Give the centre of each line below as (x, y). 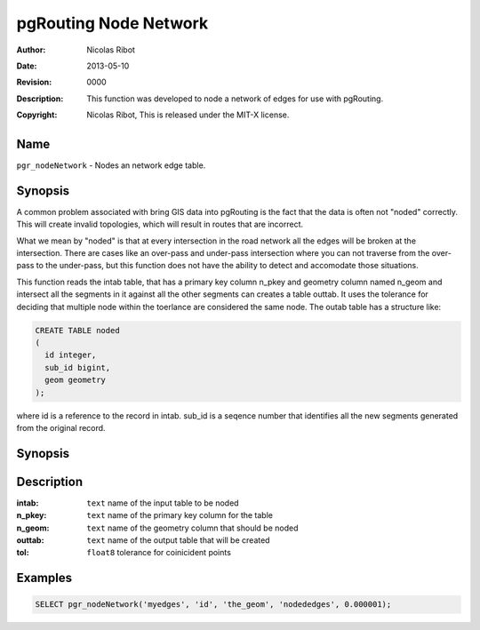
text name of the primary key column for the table (180, 515)
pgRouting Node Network (112, 23)
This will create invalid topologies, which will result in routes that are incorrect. (160, 224)
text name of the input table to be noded (163, 503)
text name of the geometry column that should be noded (192, 528)
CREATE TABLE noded (77, 330)
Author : (31, 50)
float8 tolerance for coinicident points (159, 553)
